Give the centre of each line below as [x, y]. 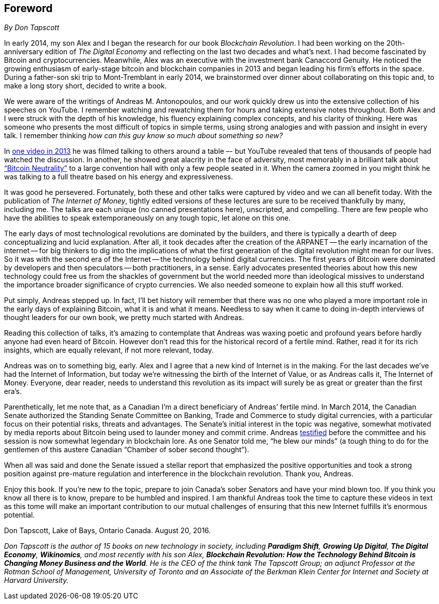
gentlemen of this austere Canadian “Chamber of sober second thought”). [127, 450]
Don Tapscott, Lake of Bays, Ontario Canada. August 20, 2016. [108, 531]
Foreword [28, 8]
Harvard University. [36, 580]
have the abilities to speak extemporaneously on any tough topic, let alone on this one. [147, 218]
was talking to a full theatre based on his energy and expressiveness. [119, 177]
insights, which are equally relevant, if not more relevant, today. [109, 350]
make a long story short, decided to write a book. [85, 86]
